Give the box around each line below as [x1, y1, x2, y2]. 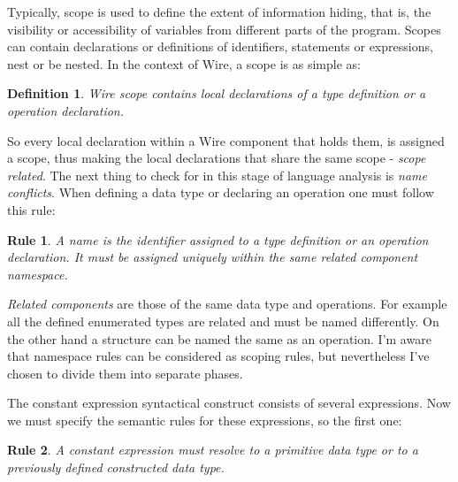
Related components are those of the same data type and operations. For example [7, 295, 447, 313]
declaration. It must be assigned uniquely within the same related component [7, 248, 418, 266]
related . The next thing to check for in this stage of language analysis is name [7, 165, 427, 184]
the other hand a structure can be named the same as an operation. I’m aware [7, 329, 431, 348]
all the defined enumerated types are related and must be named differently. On [7, 311, 439, 330]
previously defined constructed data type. [7, 458, 225, 477]
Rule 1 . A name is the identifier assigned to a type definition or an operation [7, 230, 429, 249]
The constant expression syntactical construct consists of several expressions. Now [7, 394, 451, 412]
